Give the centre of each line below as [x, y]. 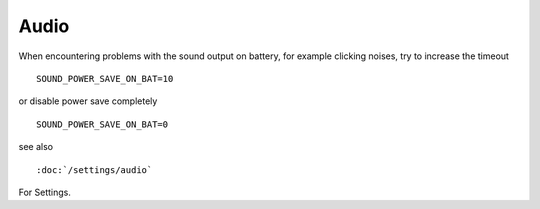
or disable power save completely [88, 101]
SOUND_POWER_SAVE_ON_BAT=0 [102, 124]
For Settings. [45, 192]
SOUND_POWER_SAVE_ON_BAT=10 [105, 78]
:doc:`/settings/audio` [94, 169]
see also [36, 147]
